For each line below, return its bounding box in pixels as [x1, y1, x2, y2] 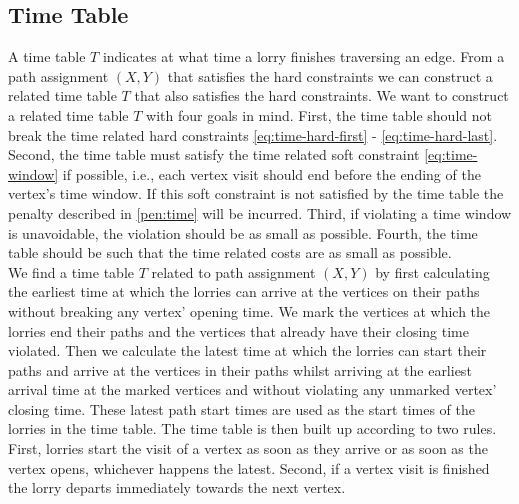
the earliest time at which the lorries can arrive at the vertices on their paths [8, 281, 480, 302]
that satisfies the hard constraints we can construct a [167, 65, 493, 86]
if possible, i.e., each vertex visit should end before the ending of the [62, 163, 481, 184]
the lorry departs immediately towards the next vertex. [8, 477, 346, 498]
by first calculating [375, 261, 490, 282]
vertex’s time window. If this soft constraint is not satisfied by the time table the [8, 183, 504, 204]
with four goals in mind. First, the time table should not [146, 104, 492, 125]
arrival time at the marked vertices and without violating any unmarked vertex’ [8, 379, 497, 400]
